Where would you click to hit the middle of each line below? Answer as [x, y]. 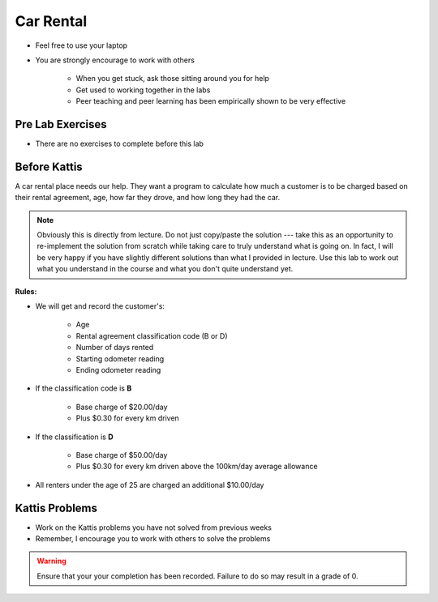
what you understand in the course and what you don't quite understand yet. [165, 269]
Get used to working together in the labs [143, 90]
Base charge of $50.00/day [122, 455]
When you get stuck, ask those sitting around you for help [172, 79]
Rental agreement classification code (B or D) [152, 335]
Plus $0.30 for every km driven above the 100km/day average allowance [197, 467]
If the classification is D [74, 437]
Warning [52, 561]
